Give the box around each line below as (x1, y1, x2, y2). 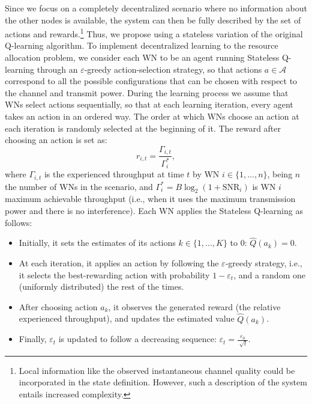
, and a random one (233, 268, 305, 281)
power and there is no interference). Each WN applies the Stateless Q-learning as (5, 204, 303, 216)
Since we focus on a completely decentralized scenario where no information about (5, 2, 307, 14)
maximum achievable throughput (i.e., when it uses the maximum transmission (5, 192, 296, 205)
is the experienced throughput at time (44, 168, 184, 180)
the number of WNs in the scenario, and (5, 180, 153, 192)
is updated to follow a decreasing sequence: (58, 332, 217, 345)
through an (37, 63, 78, 75)
